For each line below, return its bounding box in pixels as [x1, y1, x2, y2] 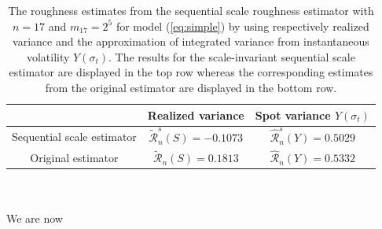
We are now [6, 210, 63, 227]
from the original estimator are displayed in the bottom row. [45, 79, 337, 95]
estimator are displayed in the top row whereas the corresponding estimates [9, 64, 373, 80]
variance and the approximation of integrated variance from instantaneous [13, 33, 369, 50]
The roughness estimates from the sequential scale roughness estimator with [8, 2, 374, 18]
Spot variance [255, 106, 331, 123]
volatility [26, 48, 70, 65]
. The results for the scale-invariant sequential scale [108, 48, 355, 65]
